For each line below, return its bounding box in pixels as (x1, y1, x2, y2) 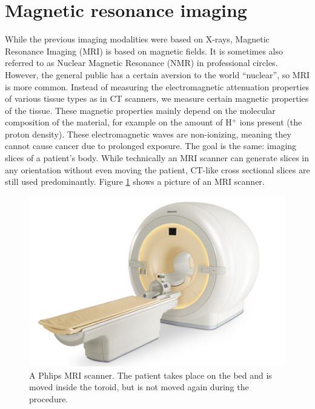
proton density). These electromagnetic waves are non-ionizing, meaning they (5, 127, 291, 140)
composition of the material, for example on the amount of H (5, 116, 232, 128)
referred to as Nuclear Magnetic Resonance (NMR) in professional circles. (5, 56, 278, 69)
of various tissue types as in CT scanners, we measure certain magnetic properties (5, 92, 309, 105)
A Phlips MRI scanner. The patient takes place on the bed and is (29, 368, 272, 381)
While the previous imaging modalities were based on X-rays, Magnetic (5, 33, 270, 45)
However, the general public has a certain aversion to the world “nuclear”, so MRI (5, 68, 310, 81)
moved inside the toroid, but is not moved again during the (29, 381, 249, 393)
